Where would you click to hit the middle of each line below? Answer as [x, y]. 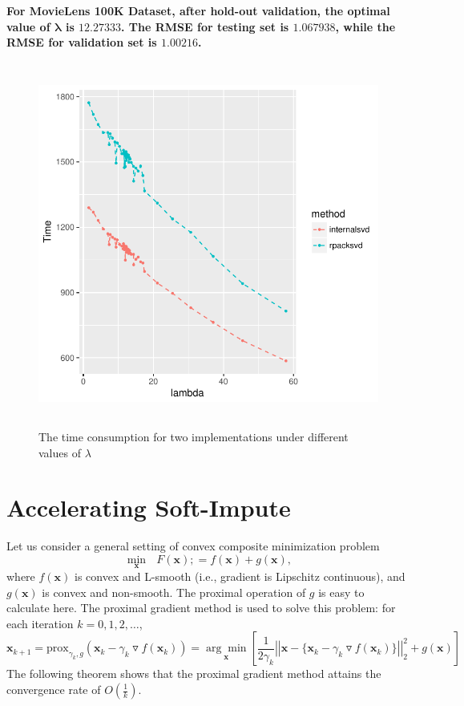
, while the [365, 26]
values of [60, 452]
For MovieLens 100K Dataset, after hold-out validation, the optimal [198, 10]
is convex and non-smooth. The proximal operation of [174, 592]
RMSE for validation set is [82, 42]
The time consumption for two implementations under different [194, 436]
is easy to [341, 592]
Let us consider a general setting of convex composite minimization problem [193, 546]
